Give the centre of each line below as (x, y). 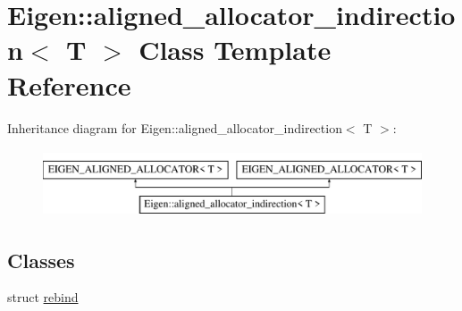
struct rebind (43, 297)
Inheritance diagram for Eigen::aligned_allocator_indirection (175, 127)
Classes (41, 260)
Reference (69, 84)
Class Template (235, 50)
